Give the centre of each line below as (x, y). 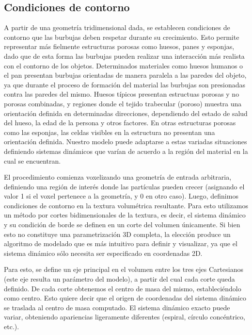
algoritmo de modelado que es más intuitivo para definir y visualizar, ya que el (121, 243)
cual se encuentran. (32, 160)
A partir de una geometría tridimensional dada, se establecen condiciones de (117, 27)
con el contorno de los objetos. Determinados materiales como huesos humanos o (124, 65)
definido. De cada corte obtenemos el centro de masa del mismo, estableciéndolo (123, 288)
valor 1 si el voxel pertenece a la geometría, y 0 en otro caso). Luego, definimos (121, 196)
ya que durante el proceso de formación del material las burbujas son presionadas (125, 84)
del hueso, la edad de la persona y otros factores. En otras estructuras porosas (120, 123)
